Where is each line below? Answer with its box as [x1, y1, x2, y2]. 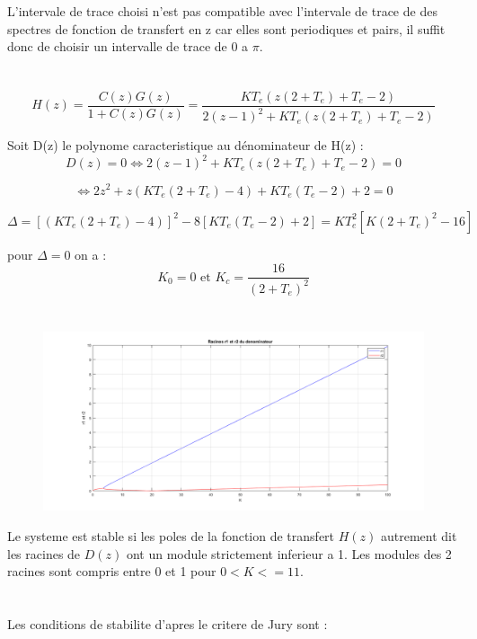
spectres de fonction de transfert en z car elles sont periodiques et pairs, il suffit [7, 19, 446, 38]
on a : [75, 244, 107, 263]
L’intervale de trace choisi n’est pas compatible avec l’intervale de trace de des [7, 2, 437, 20]
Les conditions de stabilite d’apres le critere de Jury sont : [7, 614, 328, 633]
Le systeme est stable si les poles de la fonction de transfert [7, 526, 335, 545]
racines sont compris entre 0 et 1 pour [7, 562, 216, 581]
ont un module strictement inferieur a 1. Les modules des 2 [126, 544, 452, 563]
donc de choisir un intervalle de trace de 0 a [7, 37, 249, 56]
